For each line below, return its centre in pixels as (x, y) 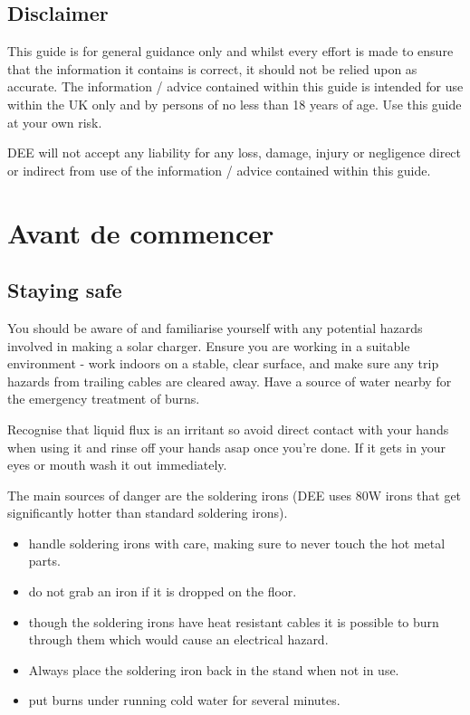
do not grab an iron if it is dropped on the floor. (163, 591)
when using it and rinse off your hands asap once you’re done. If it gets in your (226, 447)
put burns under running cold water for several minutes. (184, 700)
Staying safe (65, 290)
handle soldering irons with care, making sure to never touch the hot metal (237, 543)
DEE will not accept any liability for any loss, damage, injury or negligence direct (235, 153)
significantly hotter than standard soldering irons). (148, 513)
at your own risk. (55, 122)
